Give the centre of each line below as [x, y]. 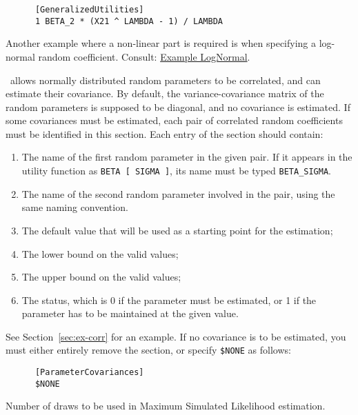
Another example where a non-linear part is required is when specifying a [161, 43]
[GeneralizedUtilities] [89, 10]
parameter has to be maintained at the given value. [130, 313]
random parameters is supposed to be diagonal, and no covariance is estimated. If [178, 107]
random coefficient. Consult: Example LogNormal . [144, 56]
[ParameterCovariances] [89, 373]
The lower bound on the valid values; [100, 253]
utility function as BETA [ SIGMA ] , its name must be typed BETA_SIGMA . [176, 171]
